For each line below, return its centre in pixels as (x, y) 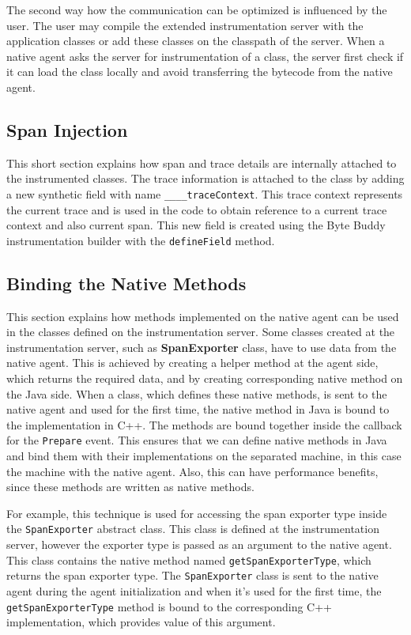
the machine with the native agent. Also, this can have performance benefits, (192, 471)
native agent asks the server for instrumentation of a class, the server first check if (205, 56)
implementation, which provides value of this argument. (141, 622)
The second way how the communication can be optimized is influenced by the (197, 9)
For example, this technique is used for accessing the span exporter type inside (197, 513)
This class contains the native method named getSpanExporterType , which (189, 559)
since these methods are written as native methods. (130, 487)
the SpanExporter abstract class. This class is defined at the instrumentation (193, 529)
